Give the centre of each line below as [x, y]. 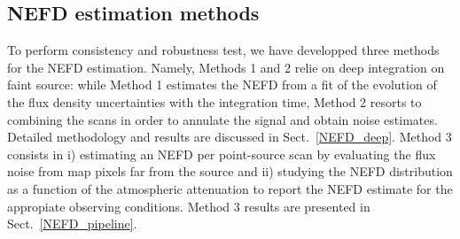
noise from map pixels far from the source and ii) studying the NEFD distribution [230, 171]
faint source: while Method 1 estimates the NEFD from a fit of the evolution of [222, 85]
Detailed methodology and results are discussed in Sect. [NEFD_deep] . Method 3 [230, 137]
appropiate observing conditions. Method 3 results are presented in [189, 206]
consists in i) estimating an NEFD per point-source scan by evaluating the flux [222, 154]
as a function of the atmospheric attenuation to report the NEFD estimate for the [230, 188]
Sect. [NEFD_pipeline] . [72, 224]
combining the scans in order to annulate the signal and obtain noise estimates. [222, 119]
